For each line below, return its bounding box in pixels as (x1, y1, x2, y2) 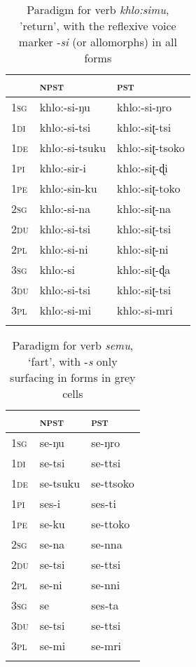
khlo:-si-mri (117, 302, 173, 318)
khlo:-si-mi (39, 302, 92, 318)
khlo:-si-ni (39, 241, 88, 257)
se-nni (91, 577, 120, 593)
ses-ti (91, 495, 116, 511)
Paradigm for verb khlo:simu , (27, 1, 169, 18)
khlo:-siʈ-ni (117, 241, 169, 257)
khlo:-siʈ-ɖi (117, 160, 168, 176)
